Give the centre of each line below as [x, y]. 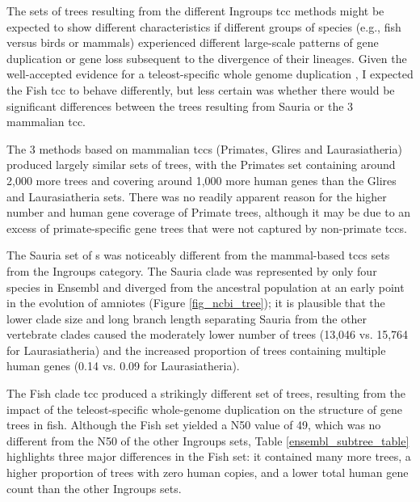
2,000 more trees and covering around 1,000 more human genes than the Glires [202, 180]
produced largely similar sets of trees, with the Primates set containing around [201, 165]
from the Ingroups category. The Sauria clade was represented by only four [192, 270]
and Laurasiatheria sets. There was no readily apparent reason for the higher [197, 196]
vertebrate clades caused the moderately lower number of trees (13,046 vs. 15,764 [208, 334]
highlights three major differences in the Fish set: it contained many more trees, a [209, 456]
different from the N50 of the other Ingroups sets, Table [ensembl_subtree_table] [208, 440]
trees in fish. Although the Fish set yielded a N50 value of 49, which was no [194, 425]
